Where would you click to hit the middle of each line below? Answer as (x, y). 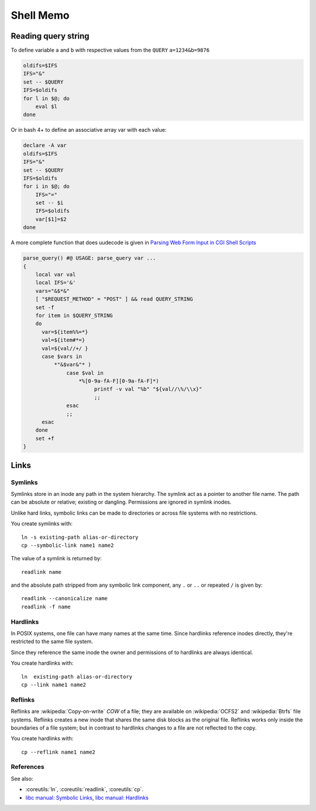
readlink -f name (46, 607)
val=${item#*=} (63, 340)
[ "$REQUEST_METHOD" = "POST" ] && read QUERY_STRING (114, 299)
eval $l (47, 106)
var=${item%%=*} (65, 332)
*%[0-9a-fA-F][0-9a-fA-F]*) (119, 381)
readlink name (41, 572)
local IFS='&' (56, 283)
